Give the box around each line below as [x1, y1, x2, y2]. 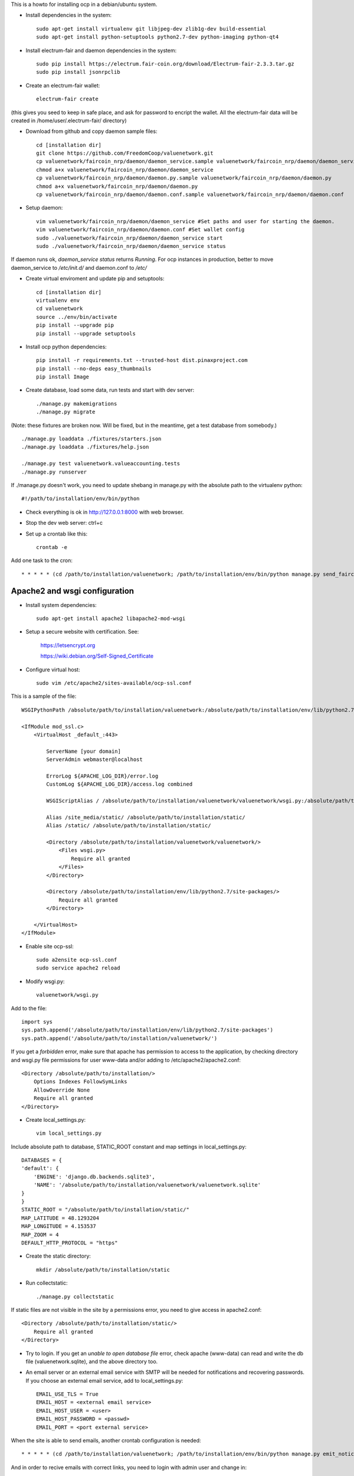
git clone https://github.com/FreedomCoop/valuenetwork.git [36, 150, 214, 156]
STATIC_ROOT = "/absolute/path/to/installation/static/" [21, 1206, 190, 1213]
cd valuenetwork [36, 305, 83, 312]
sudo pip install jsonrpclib [36, 68, 120, 76]
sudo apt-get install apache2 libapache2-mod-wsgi [36, 615, 186, 622]
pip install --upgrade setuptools [36, 330, 136, 337]
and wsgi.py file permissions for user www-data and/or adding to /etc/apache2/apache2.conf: [11, 1056, 241, 1063]
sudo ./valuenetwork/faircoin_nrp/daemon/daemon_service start [36, 234, 223, 241]
